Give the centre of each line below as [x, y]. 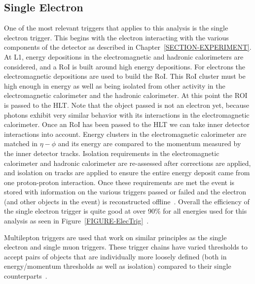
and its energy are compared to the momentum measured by [149, 143]
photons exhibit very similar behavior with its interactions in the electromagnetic [127, 114]
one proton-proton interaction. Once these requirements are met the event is [119, 182]
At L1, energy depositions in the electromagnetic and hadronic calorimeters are [124, 56]
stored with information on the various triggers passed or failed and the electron [125, 192]
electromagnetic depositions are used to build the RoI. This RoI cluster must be [125, 76]
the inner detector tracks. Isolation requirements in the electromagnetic [112, 153]
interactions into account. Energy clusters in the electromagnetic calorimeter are [125, 134]
